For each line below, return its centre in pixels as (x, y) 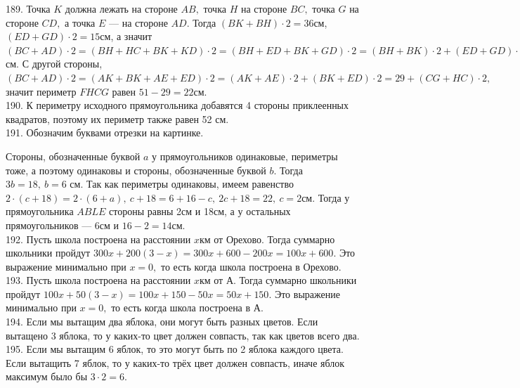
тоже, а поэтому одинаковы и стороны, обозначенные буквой (136, 170)
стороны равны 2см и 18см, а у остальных (200, 211)
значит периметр (41, 91)
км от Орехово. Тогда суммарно (267, 239)
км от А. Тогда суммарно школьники (278, 280)
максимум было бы (47, 376)
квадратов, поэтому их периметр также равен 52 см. (117, 118)
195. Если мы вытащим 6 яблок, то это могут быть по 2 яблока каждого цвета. (175, 349)
